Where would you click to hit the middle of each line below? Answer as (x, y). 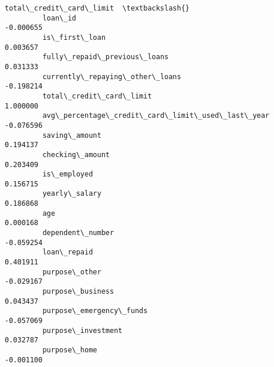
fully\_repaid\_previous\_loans (106, 57)
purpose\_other (72, 272)
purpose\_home (70, 350)
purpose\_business (78, 292)
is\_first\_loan (74, 37)
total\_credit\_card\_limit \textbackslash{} (97, 8)
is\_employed (68, 174)
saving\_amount (72, 135)
